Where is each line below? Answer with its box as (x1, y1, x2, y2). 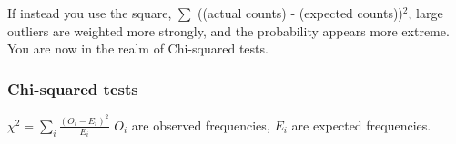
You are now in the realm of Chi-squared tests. (7, 39, 269, 58)
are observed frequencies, (131, 115, 270, 134)
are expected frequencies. (291, 115, 431, 134)
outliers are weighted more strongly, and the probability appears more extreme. (7, 21, 450, 40)
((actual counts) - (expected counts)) (198, 4, 403, 22)
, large (408, 4, 443, 22)
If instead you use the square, (7, 4, 172, 22)
